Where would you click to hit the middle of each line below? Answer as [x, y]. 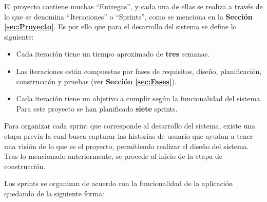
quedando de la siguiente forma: [54, 193]
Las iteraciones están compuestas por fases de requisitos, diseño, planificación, [139, 71]
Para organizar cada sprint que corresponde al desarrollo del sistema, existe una [130, 126]
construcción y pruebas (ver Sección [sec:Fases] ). [96, 81]
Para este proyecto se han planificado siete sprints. [97, 108]
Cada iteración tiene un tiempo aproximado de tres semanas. [113, 54]
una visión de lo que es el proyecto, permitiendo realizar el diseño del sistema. [127, 146]
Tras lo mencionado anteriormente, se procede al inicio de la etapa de [113, 156]
